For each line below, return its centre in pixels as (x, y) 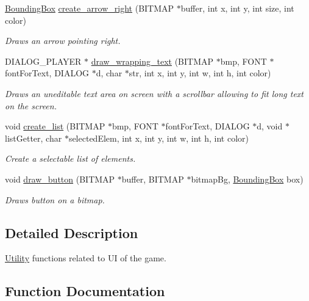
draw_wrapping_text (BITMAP (152, 61)
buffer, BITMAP (153, 179)
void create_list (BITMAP (55, 126)
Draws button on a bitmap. (55, 199)
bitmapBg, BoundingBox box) (247, 179)
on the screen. (31, 105)
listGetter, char (34, 138)
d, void (270, 126)
